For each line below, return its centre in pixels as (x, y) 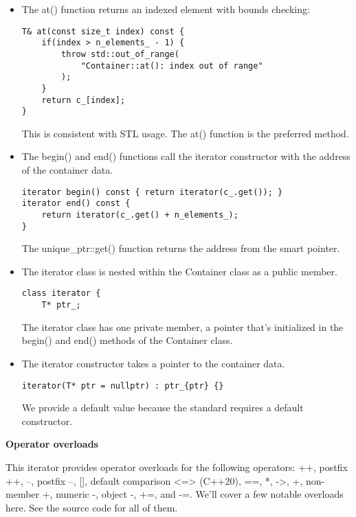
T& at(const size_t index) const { (103, 31)
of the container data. (67, 170)
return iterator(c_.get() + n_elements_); (140, 215)
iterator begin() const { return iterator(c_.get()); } (152, 192)
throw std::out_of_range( (120, 54)
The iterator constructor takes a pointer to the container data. (153, 363)
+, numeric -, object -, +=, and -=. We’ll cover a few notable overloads (193, 494)
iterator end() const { (76, 204)
